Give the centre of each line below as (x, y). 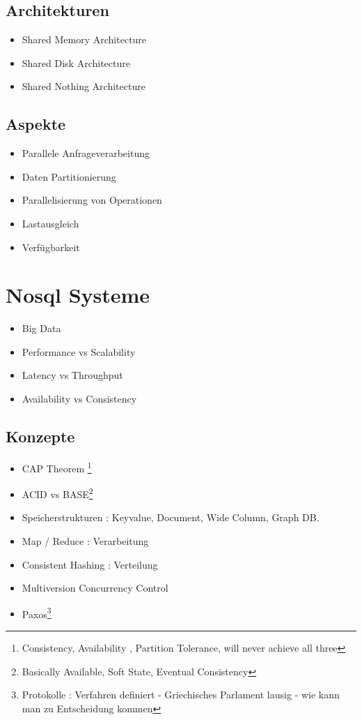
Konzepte (40, 436)
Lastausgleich (50, 223)
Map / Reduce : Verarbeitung (85, 540)
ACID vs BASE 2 (57, 493)
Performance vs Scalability (79, 351)
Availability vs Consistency (79, 399)
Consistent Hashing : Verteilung (90, 564)
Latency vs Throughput (72, 375)
